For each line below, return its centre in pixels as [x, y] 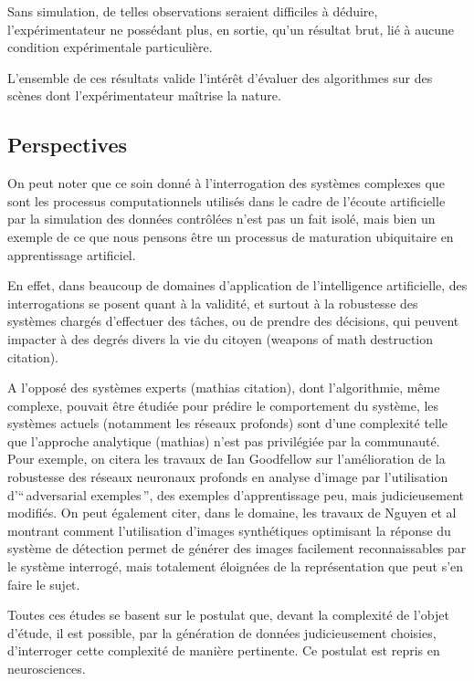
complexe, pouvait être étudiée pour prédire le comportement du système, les [223, 405]
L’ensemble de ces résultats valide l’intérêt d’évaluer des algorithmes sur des [220, 77]
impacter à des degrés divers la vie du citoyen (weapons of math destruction [221, 338]
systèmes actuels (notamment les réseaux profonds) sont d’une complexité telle [228, 423]
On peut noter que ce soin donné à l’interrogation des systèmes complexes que [226, 183]
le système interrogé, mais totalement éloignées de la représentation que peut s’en [236, 566]
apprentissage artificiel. [72, 254]
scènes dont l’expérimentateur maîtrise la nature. [144, 95]
